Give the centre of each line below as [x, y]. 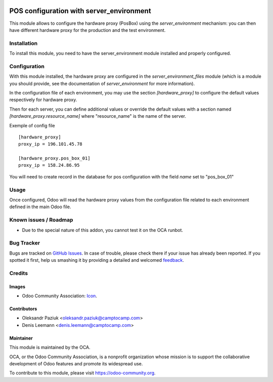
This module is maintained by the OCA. [50, 347]
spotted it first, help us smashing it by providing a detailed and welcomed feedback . [97, 260]
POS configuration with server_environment [80, 11]
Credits [18, 273]
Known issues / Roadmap [41, 220]
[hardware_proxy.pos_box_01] [54, 158]
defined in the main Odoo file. [40, 207]
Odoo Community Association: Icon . [59, 296]
